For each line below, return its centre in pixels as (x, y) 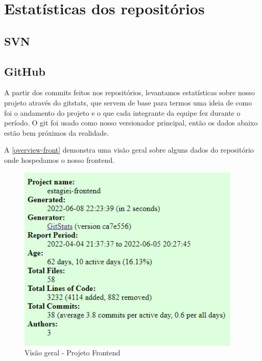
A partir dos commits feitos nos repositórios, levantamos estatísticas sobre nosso (129, 92)
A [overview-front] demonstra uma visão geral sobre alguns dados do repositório (129, 150)
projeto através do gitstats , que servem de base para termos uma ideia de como (128, 102)
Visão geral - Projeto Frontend (73, 353)
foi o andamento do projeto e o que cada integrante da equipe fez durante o (122, 112)
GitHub (25, 71)
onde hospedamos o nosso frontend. (59, 160)
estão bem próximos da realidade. (57, 132)
